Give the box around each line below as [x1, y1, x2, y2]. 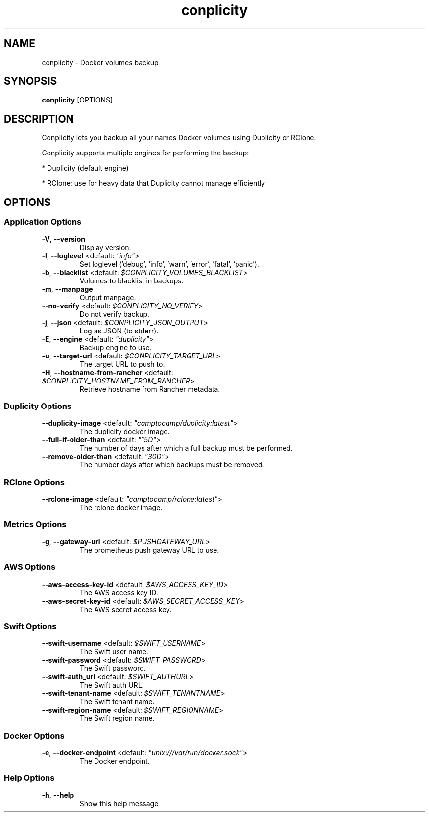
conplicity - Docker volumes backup [42, 58, 159, 67]
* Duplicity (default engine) [42, 164, 129, 173]
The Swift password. [79, 664, 146, 673]
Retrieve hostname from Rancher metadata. [79, 384, 220, 393]
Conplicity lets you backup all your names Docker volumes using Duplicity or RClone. [42, 133, 316, 142]
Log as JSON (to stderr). [79, 326, 159, 335]
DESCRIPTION [4, 112, 74, 125]
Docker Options [4, 730, 65, 740]
